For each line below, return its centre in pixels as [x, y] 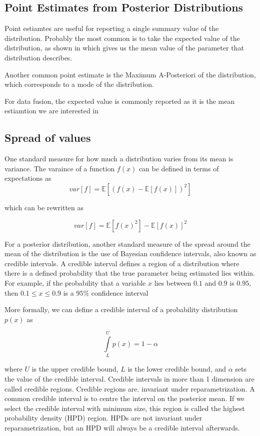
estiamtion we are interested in [52, 111]
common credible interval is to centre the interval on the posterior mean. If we [124, 398]
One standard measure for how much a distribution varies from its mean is [119, 159]
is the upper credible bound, [75, 369]
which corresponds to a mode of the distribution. [79, 84]
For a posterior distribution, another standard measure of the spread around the [127, 243]
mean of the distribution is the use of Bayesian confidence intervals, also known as [130, 253]
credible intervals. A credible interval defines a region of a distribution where [122, 263]
